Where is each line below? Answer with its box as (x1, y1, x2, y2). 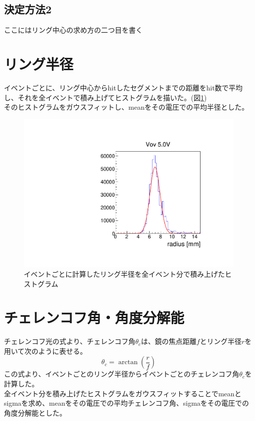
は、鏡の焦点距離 (141, 336, 197, 346)
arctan (118, 359, 138, 366)
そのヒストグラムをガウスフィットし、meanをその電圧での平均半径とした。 (4, 102, 249, 112)
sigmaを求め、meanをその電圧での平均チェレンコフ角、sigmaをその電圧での (4, 398, 249, 408)
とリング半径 (200, 336, 242, 346)
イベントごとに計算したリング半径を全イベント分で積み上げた (24, 268, 225, 279)
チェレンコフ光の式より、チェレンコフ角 (4, 336, 136, 346)
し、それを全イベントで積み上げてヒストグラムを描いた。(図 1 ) (4, 92, 207, 102)
